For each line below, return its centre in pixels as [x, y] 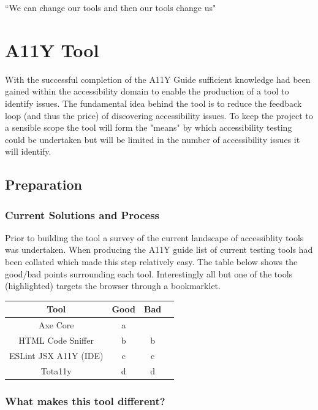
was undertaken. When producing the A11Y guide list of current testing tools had [159, 249]
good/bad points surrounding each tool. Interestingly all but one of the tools [149, 273]
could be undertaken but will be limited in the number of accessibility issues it [153, 139]
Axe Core [56, 325]
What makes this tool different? [85, 400]
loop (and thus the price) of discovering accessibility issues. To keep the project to [159, 115]
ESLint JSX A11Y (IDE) [56, 355]
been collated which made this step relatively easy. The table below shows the [151, 262]
